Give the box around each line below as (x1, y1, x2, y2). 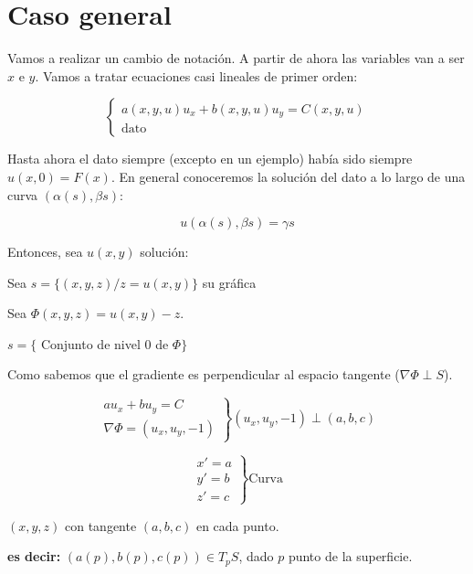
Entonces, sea (7, 242, 83, 261)
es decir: (7, 547, 61, 566)
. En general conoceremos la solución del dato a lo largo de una (110, 166, 466, 186)
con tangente (65, 516, 137, 535)
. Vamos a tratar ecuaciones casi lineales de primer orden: (35, 66, 358, 85)
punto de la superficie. (288, 547, 413, 566)
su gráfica (202, 272, 257, 292)
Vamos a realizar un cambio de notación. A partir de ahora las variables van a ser (7, 48, 465, 68)
